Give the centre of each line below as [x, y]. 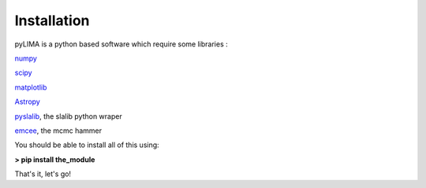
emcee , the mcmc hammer [58, 131]
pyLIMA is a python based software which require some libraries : [121, 44]
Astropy [28, 101]
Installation [52, 20]
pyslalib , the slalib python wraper [68, 116]
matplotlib [31, 87]
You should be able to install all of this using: [87, 145]
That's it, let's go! [43, 174]
